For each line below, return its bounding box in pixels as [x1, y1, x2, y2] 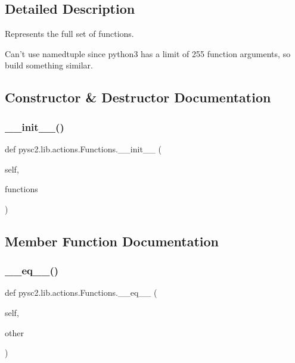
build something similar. [5, 59, 93, 71]
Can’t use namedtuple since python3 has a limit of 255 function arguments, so [5, 47, 291, 60]
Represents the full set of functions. [5, 27, 134, 40]
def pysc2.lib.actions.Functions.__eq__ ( [5, 286, 157, 299]
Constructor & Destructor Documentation [5, 88, 271, 107]
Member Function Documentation [5, 231, 219, 250]
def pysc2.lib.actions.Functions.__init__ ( [5, 142, 162, 155]
